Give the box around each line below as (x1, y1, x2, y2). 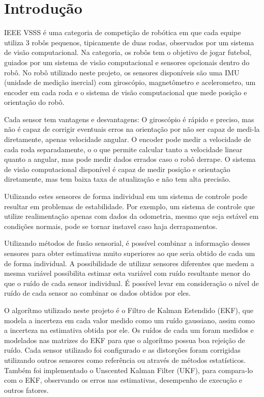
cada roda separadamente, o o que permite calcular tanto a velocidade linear (4, 144, 243, 154)
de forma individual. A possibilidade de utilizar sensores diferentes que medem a (4, 258, 254, 268)
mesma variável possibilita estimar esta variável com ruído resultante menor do (4, 268, 250, 278)
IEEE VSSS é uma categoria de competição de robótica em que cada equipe (4, 27, 241, 38)
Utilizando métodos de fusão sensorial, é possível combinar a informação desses (4, 238, 250, 248)
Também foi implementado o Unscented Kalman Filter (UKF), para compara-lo (4, 364, 253, 375)
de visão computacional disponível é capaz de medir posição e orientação (4, 163, 230, 174)
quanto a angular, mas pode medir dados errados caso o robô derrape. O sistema (4, 154, 256, 164)
